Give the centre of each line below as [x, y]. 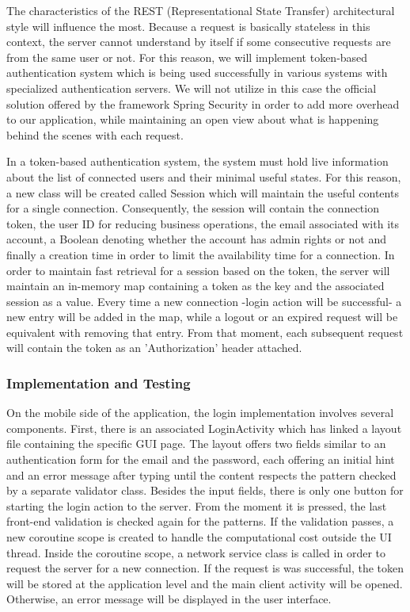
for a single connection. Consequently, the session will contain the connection [193, 208]
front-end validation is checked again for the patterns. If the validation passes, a [200, 521]
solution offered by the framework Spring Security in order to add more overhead [203, 103]
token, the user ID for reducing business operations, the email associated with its [203, 223]
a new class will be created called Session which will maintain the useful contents [203, 192]
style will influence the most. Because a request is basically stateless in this [188, 26]
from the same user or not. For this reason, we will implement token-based [187, 57]
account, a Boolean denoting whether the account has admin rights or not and [196, 239]
